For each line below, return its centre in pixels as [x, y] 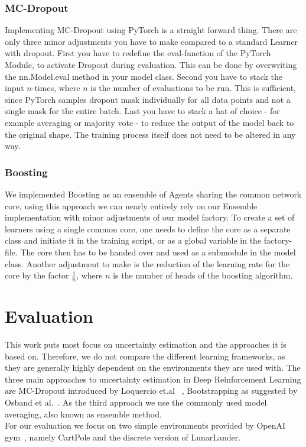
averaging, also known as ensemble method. [83, 414]
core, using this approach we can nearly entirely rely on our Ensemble [131, 205]
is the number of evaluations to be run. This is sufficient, [193, 88]
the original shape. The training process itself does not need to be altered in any [150, 134]
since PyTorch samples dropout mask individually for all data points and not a [148, 99]
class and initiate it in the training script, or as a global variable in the [133, 240]
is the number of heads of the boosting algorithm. [203, 275]
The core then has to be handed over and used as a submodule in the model [158, 252]
